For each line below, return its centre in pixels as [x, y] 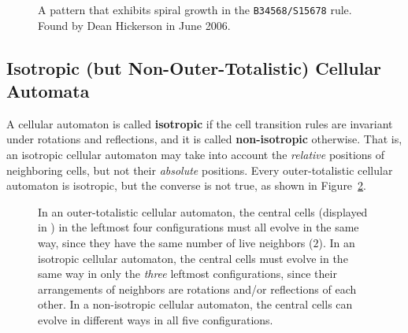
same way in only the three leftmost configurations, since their [187, 274]
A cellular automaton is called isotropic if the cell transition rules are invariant [200, 123]
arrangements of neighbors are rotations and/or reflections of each [197, 289]
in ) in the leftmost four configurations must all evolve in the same [198, 227]
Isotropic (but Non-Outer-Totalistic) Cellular [194, 67]
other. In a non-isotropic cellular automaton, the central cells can [195, 304]
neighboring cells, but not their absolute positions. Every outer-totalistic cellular [200, 170]
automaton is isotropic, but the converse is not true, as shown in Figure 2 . [186, 185]
